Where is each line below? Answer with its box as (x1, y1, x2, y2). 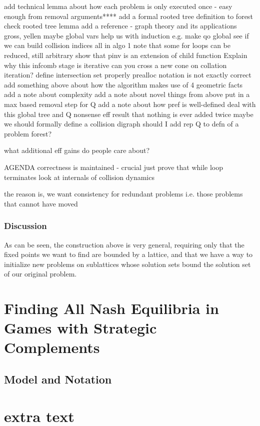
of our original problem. (4, 268, 77, 279)
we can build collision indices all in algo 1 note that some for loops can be (4, 40, 230, 50)
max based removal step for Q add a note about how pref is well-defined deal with (4, 98, 256, 109)
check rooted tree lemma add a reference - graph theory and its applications (4, 20, 237, 31)
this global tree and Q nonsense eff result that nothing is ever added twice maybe (4, 108, 253, 119)
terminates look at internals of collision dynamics (4, 171, 154, 182)
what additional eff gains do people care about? (4, 145, 150, 155)
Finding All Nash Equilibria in (4, 298, 219, 318)
